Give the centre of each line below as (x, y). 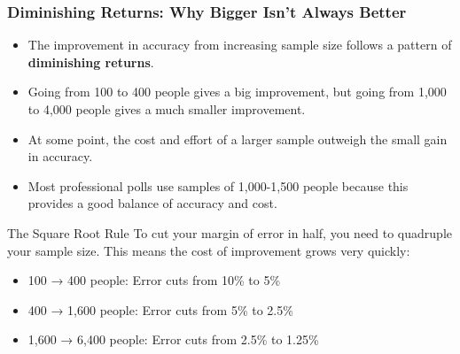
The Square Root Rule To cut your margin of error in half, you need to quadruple (230, 232)
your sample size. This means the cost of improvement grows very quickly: (209, 250)
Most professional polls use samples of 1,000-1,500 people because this (218, 185)
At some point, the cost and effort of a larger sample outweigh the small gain (238, 139)
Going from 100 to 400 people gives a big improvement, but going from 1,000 (237, 92)
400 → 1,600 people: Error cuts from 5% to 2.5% (160, 309)
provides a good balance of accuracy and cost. (152, 203)
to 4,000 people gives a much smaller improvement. (167, 109)
